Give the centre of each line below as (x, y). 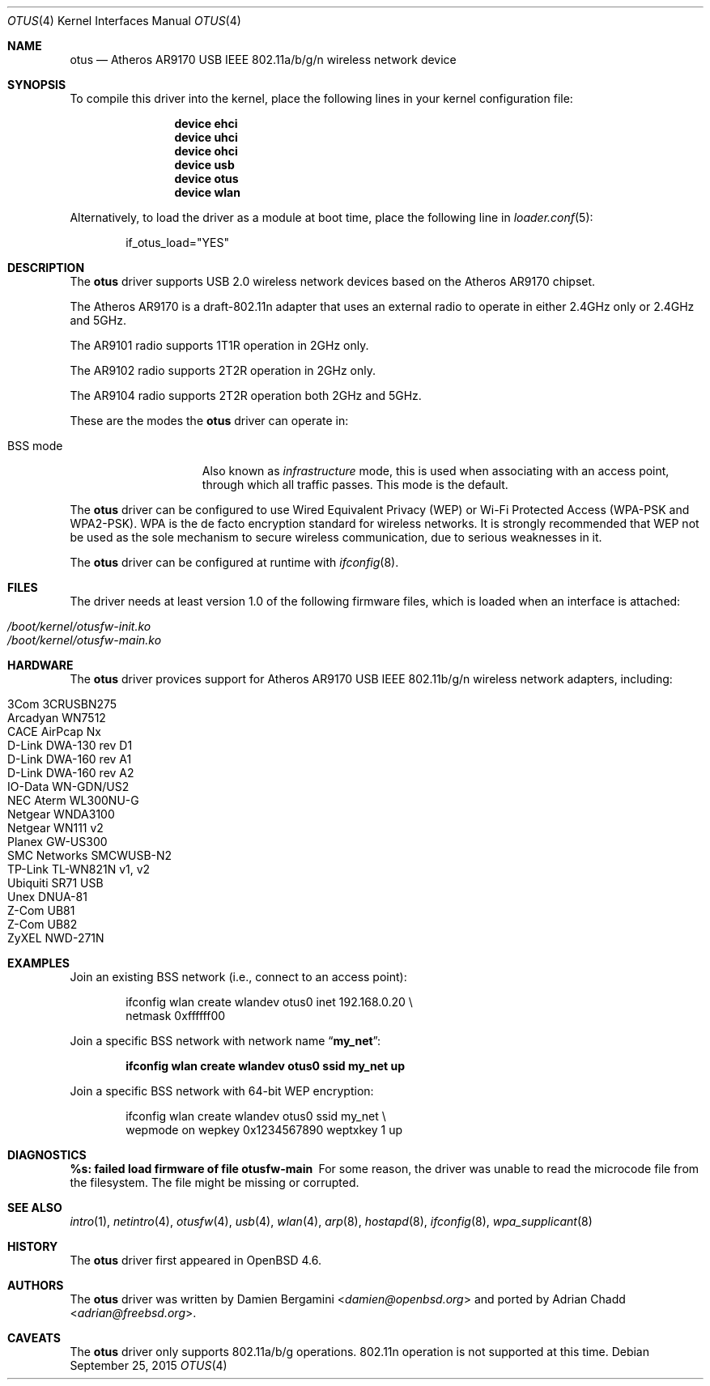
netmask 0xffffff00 (176, 1016)
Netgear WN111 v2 (55, 828)
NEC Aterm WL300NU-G (73, 800)
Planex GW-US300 (57, 842)
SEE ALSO (35, 1207)
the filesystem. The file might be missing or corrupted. (215, 1182)
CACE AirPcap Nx (54, 731)
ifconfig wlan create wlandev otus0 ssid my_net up (265, 1066)
